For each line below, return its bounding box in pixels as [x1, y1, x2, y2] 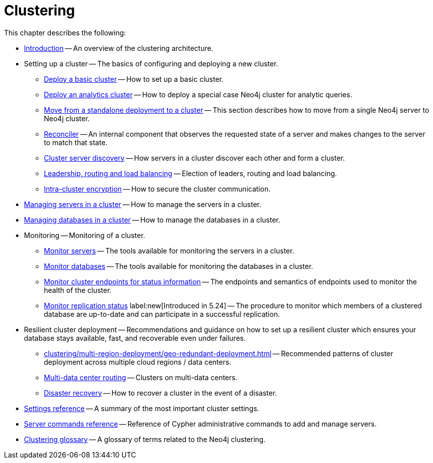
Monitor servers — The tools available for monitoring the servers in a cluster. [44, 246, 294, 255]
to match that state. [44, 138, 108, 147]
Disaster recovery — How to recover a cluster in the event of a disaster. [44, 388, 277, 397]
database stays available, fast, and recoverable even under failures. [24, 333, 246, 342]
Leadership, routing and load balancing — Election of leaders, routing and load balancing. [44, 169, 337, 178]
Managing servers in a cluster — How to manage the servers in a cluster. [24, 200, 261, 209]
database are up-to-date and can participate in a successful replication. [44, 309, 280, 318]
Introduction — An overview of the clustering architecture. [24, 43, 214, 52]
